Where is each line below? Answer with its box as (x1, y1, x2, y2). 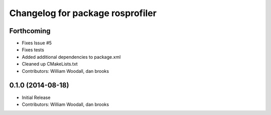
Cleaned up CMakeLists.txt (22, 61, 78, 67)
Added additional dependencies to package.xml (22, 54, 121, 60)
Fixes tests (22, 47, 45, 53)
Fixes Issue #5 (22, 40, 52, 46)
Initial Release (22, 94, 51, 100)
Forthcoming (9, 27, 51, 35)
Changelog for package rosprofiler (9, 8, 157, 19)
